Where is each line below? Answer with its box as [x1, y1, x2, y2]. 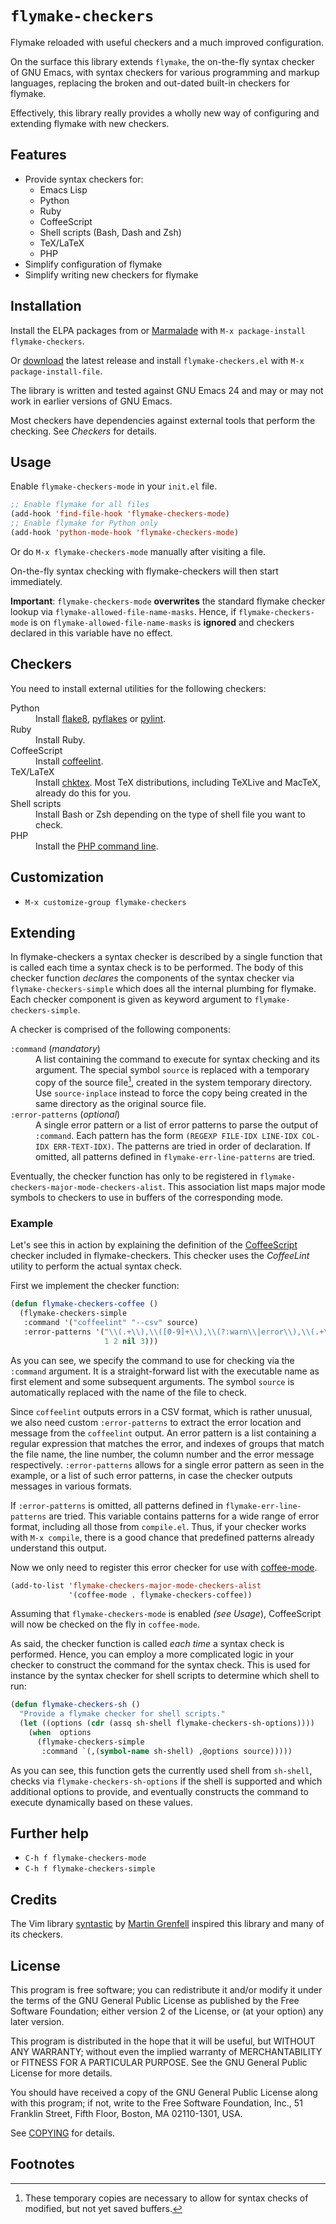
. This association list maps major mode [162, 1180, 326, 1192]
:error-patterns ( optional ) [10, 1108, 121, 1120]
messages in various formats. [10, 1480, 132, 1492]
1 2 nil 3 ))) [104, 1336, 159, 1346]
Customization [10, 869, 105, 886]
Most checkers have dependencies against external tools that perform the [10, 414, 316, 426]
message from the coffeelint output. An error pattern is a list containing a [10, 1427, 317, 1439]
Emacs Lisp [39, 183, 88, 196]
